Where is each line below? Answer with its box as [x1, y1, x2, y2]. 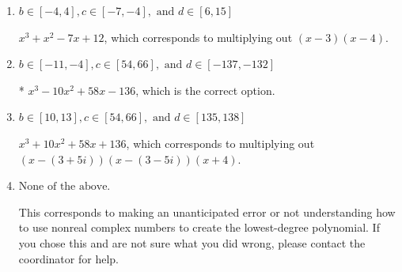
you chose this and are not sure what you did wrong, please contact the [18, 234, 366, 251]
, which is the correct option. [135, 81, 275, 98]
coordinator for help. [18, 250, 119, 266]
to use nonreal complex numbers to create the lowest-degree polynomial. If [18, 219, 380, 236]
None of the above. [18, 181, 111, 193]
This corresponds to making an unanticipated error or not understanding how [18, 203, 396, 220]
